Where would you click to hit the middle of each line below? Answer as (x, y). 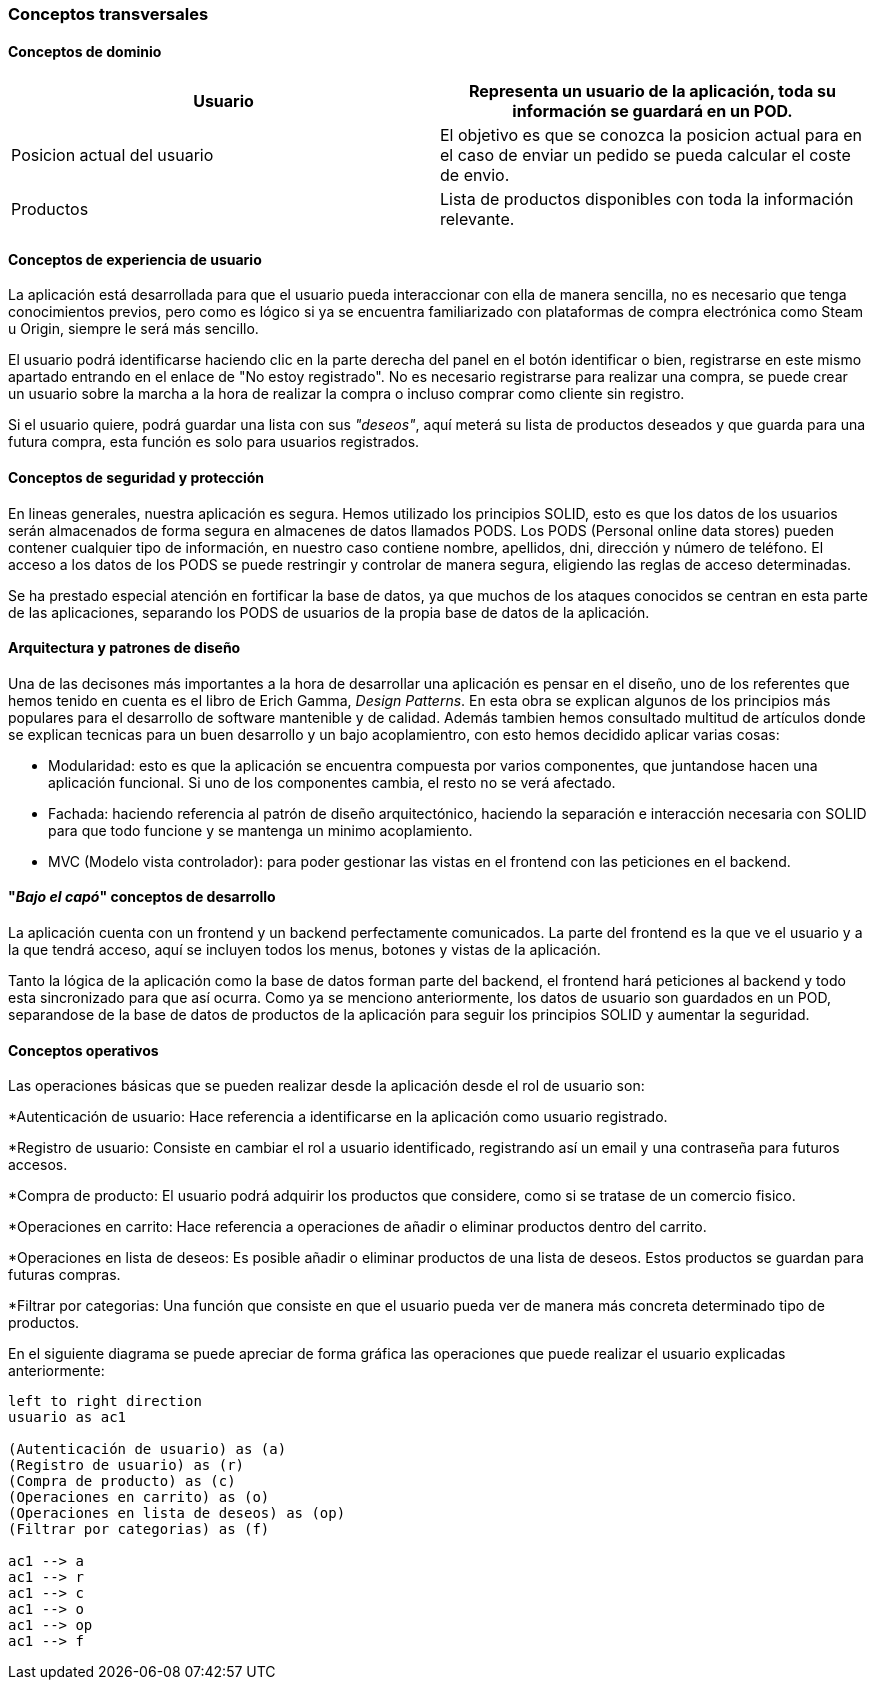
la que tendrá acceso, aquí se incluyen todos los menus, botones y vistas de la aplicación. (304, 950)
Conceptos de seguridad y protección (136, 478)
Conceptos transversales (108, 14)
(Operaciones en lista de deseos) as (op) (177, 1513)
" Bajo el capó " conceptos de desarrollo (142, 897)
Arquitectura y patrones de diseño (124, 648)
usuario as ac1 (67, 1417)
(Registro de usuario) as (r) (126, 1465)
